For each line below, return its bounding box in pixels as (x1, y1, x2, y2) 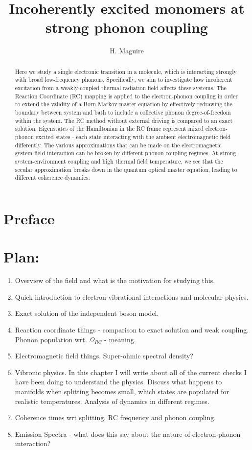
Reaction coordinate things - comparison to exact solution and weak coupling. (15, 324, 249, 334)
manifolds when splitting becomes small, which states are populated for (15, 386, 229, 396)
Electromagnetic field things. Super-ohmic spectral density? (15, 351, 193, 361)
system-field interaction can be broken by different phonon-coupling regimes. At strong (15, 149, 236, 157)
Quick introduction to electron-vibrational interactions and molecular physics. (15, 291, 249, 302)
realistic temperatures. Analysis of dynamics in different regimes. (15, 396, 209, 406)
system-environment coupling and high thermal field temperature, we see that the (15, 157, 223, 165)
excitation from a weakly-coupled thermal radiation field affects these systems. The (15, 84, 227, 92)
